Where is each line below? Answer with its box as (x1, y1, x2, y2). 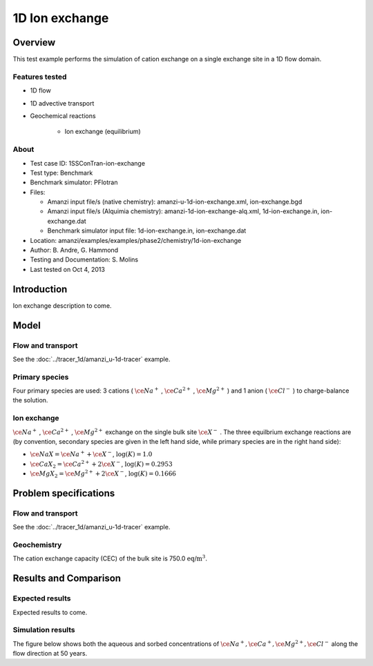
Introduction (12, 283, 68, 295)
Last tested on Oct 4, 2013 (30, 265, 105, 273)
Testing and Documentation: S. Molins (30, 255, 138, 264)
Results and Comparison (12, 573, 121, 585)
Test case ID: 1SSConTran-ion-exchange (30, 159, 145, 167)
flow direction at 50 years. (12, 649, 88, 658)
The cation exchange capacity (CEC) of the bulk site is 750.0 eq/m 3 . (12, 554, 207, 562)
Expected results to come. (12, 608, 88, 616)
